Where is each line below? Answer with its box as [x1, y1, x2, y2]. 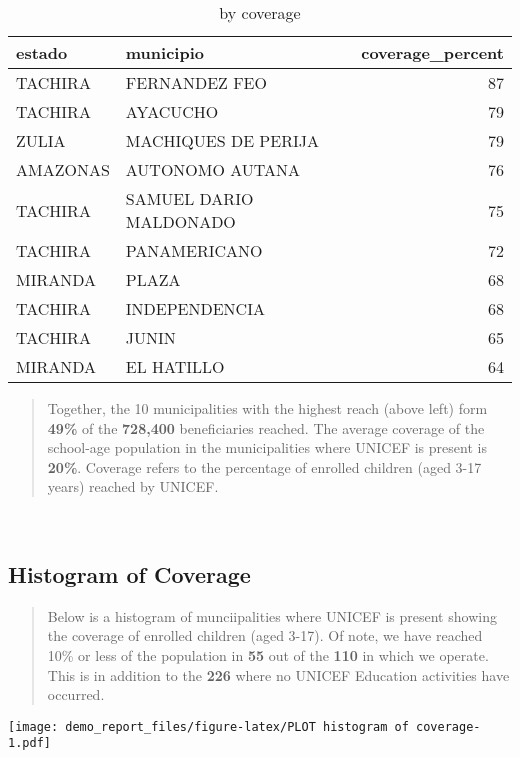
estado [16, 41, 68, 64]
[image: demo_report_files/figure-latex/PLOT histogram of [8, 719, 409, 734]
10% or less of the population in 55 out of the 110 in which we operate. [47, 644, 489, 665]
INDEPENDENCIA [125, 297, 265, 320]
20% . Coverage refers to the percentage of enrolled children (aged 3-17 [47, 456, 482, 477]
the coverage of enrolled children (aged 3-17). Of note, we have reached [47, 625, 483, 646]
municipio [125, 41, 204, 64]
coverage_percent [361, 41, 504, 64]
